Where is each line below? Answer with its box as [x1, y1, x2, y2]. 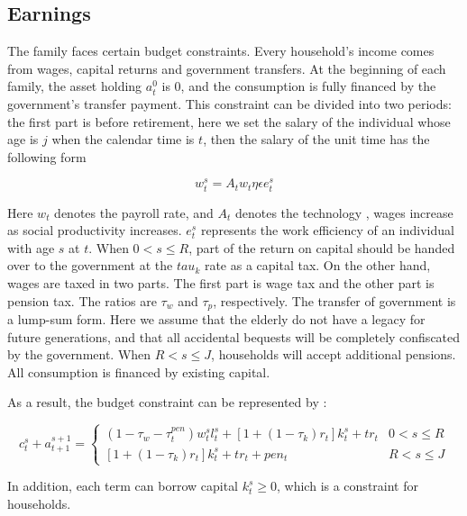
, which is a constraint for [277, 476, 418, 495]
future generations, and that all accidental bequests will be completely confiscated [7, 327, 461, 346]
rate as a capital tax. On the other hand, [204, 256, 431, 275]
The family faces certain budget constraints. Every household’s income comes [7, 41, 435, 60]
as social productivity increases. [7, 221, 182, 240]
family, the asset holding [7, 77, 142, 95]
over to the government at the [7, 256, 173, 275]
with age [7, 238, 55, 257]
